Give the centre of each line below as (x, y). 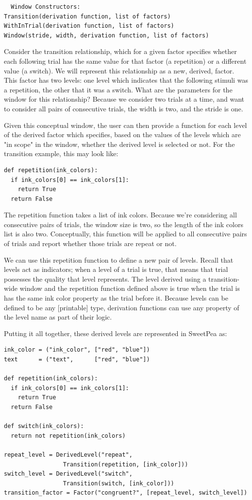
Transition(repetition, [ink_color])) (126, 464)
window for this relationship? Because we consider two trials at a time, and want (124, 99)
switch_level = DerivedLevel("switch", (68, 474)
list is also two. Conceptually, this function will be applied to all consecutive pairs (126, 234)
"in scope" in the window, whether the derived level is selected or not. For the (119, 144)
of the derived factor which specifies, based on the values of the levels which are (122, 134)
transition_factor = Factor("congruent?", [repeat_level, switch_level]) (126, 493)
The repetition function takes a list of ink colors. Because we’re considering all (120, 215)
